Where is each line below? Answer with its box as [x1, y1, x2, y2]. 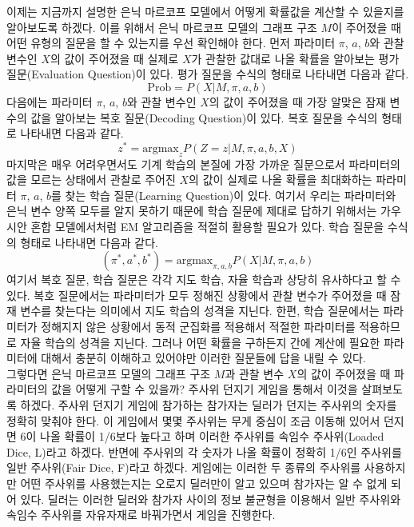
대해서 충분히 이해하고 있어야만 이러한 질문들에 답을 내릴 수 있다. [41, 349, 366, 366]
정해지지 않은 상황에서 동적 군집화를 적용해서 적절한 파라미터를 [41, 317, 356, 334]
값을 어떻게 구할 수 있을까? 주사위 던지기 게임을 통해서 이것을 [51, 381, 358, 397]
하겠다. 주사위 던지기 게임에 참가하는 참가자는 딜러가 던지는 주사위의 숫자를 [20, 396, 397, 413]
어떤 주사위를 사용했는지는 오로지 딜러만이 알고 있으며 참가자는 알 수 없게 [20, 474, 388, 491]
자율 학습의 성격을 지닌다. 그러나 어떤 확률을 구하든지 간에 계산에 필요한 [20, 333, 380, 350]
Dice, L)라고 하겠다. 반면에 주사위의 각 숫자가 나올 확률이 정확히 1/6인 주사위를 [6, 443, 402, 460]
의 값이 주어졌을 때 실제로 [50, 50, 179, 66]
